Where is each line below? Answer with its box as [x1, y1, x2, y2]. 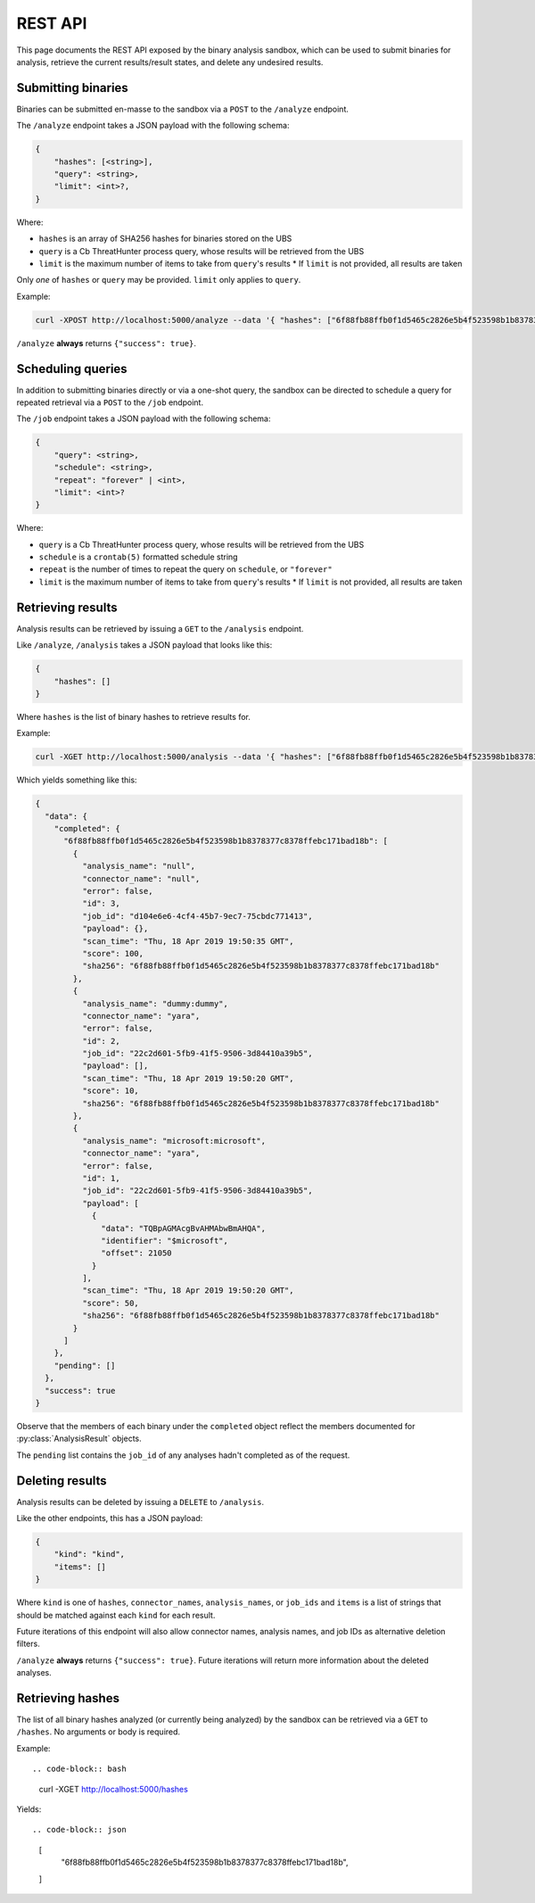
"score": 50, [81, 1298, 140, 1308]
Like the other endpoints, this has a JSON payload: [16, 1513, 203, 1524]
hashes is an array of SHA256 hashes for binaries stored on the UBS [38, 233, 292, 244]
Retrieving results [16, 600, 118, 615]
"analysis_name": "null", [81, 861, 196, 872]
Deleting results [16, 1473, 107, 1488]
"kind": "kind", [53, 1549, 125, 1560]
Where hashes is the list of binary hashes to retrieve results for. [16, 711, 251, 722]
